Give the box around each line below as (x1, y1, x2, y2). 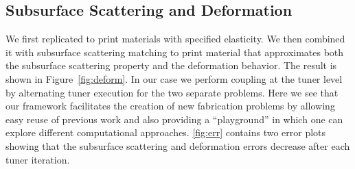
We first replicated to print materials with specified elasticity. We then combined (5, 31, 345, 46)
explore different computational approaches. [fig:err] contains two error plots (5, 125, 326, 140)
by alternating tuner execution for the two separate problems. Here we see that (5, 85, 339, 99)
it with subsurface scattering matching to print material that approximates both (5, 44, 344, 59)
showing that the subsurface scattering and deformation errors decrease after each (5, 138, 350, 153)
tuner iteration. (5, 152, 70, 166)
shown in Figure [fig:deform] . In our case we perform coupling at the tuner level (5, 71, 343, 86)
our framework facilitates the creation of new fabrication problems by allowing (5, 99, 335, 113)
